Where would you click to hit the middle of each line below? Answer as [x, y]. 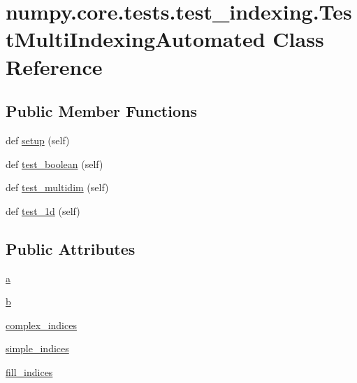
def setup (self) [38, 140]
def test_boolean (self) [54, 163]
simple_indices [37, 348]
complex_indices [41, 325]
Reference [54, 66]
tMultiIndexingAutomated [136, 39]
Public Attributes [71, 248]
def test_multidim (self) [57, 187]
